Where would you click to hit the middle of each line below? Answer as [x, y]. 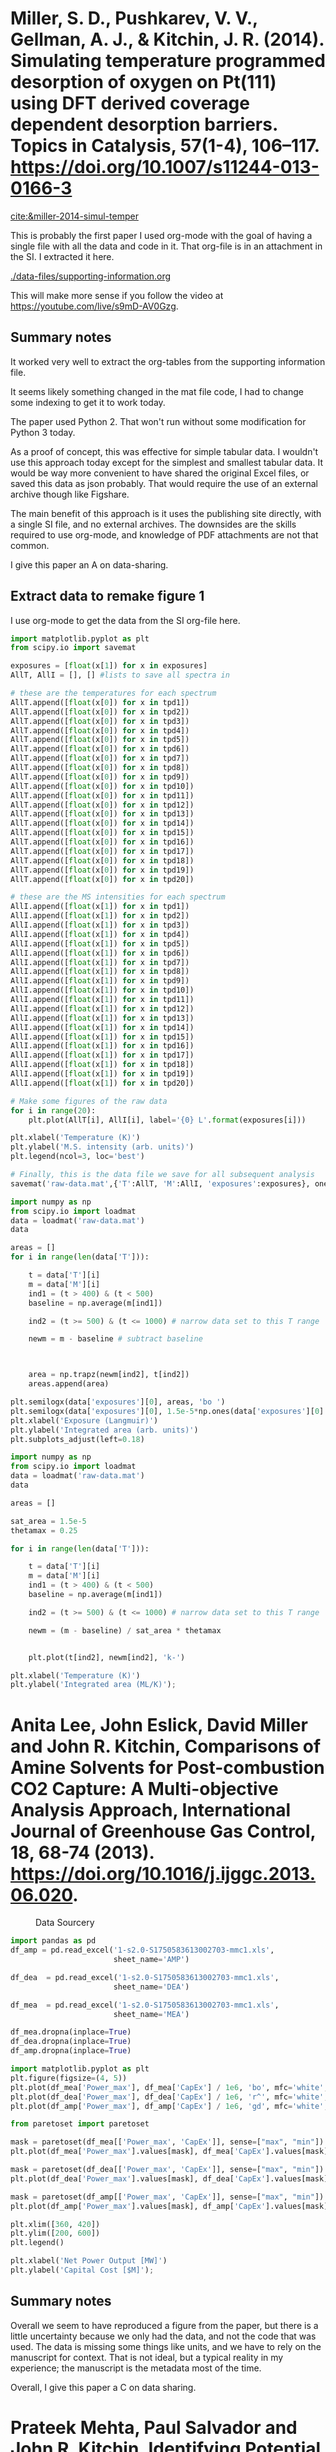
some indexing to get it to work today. [88, 402]
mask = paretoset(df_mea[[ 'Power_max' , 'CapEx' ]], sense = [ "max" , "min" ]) [167, 2142]
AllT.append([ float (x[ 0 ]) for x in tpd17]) [102, 851]
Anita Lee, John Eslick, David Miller [159, 1724]
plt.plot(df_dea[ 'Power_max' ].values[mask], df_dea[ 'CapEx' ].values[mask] [169, 2178]
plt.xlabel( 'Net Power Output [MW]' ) [89, 2261]
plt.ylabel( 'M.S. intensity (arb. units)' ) [102, 1147]
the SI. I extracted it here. [62, 256]
